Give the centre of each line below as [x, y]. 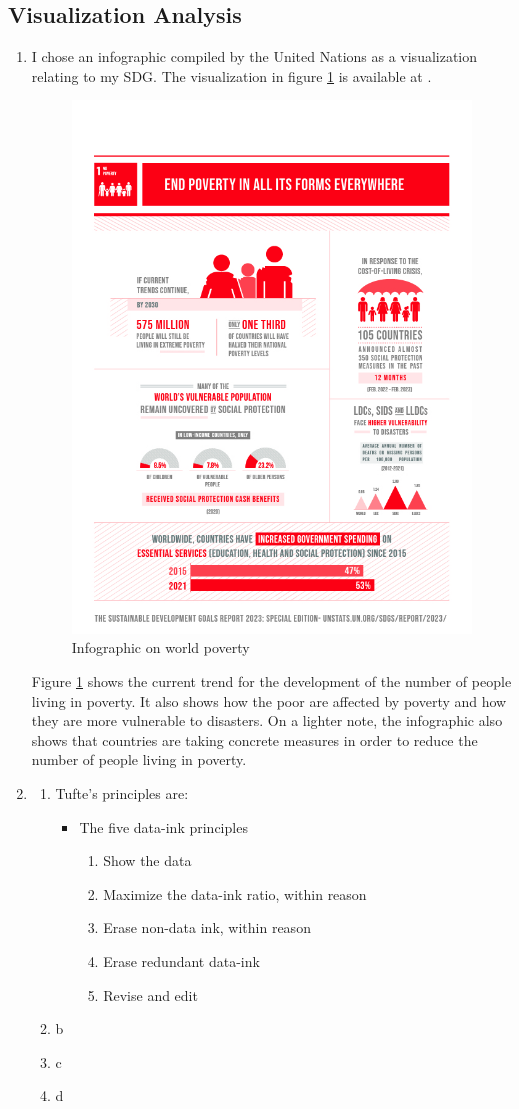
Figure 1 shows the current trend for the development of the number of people [271, 680]
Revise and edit [150, 994]
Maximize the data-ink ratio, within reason [235, 893]
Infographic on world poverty [160, 647]
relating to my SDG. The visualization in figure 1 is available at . [231, 75]
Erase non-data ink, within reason [207, 927]
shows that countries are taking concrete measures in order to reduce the [254, 739]
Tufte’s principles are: [122, 792]
